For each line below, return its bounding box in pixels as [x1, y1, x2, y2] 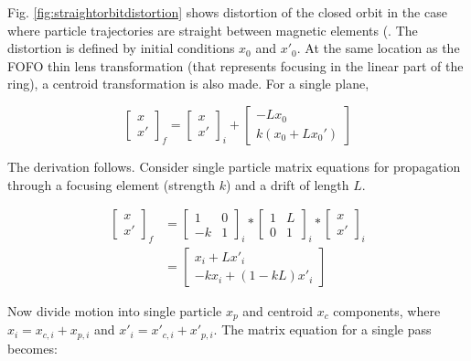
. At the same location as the [296, 38, 460, 58]
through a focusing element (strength [7, 175, 215, 194]
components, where [333, 302, 441, 321]
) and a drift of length [225, 175, 349, 194]
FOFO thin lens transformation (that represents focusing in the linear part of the [7, 56, 464, 75]
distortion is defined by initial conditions [7, 38, 235, 58]
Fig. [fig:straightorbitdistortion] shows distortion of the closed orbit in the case [7, 3, 447, 21]
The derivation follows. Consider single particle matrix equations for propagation [7, 156, 461, 175]
